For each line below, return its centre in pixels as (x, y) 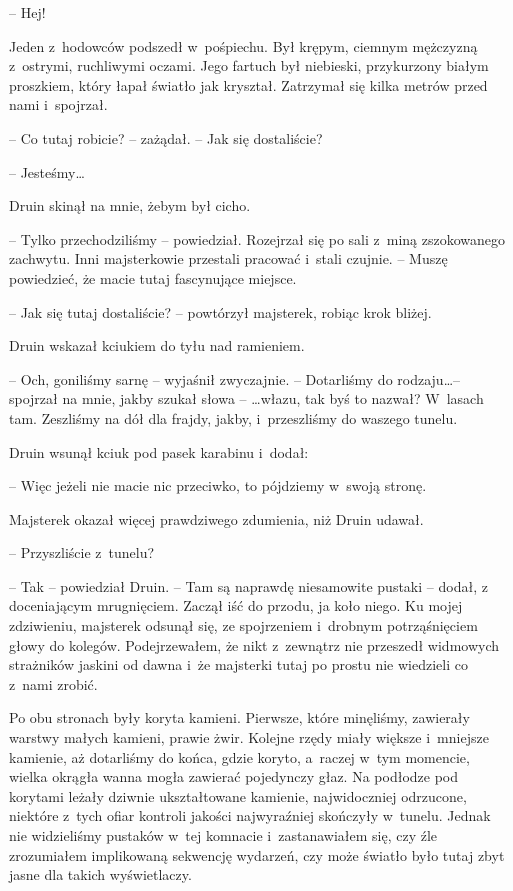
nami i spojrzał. (58, 104)
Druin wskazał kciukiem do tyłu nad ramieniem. (157, 345)
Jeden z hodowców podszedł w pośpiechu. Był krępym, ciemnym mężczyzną (243, 45)
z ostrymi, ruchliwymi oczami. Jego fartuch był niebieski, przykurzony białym (249, 65)
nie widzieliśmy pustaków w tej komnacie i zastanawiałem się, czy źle (223, 835)
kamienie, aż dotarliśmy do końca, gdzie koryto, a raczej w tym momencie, (239, 756)
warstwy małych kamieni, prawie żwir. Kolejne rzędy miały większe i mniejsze (249, 737)
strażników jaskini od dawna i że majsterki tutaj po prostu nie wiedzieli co (238, 664)
